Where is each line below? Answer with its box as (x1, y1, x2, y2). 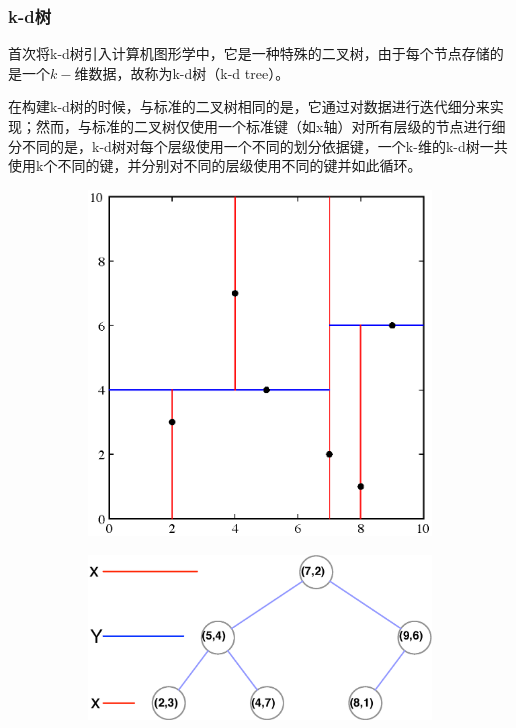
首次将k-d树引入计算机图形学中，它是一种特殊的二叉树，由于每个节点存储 (8, 43, 490, 64)
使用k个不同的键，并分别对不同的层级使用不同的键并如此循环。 (8, 155, 422, 176)
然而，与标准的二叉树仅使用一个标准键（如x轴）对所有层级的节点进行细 (35, 116, 506, 136)
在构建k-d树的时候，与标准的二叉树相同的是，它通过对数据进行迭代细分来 (8, 96, 490, 117)
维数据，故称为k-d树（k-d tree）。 (74, 62, 290, 83)
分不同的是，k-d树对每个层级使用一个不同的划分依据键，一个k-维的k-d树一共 (8, 135, 508, 156)
